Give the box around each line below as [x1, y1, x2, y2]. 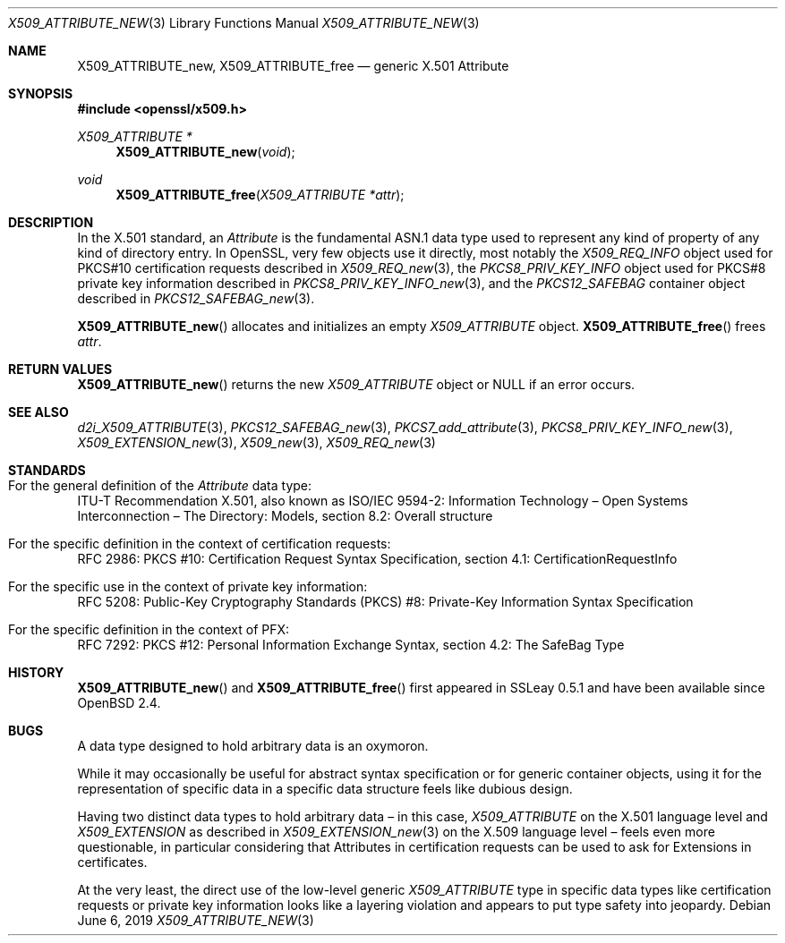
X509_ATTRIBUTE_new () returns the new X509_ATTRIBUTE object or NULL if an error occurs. [77, 377, 636, 392]
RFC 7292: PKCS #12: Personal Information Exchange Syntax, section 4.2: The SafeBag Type [77, 637, 625, 652]
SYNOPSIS [8, 86, 73, 101]
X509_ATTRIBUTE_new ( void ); [115, 144, 295, 159]
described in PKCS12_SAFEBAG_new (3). [77, 291, 315, 306]
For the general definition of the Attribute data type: [8, 478, 312, 493]
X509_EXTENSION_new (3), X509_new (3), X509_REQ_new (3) [77, 435, 436, 450]
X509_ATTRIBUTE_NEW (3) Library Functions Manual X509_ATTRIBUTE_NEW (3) [8, 15, 480, 30]
